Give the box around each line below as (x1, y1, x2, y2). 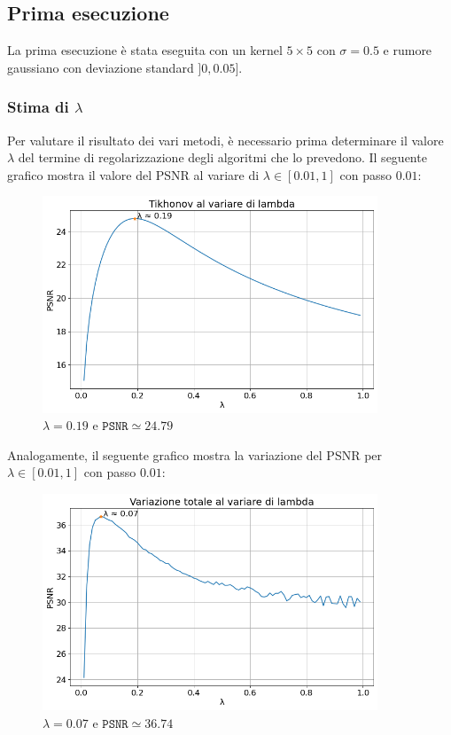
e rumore (383, 41, 432, 59)
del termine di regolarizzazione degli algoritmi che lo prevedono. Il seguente (18, 148, 427, 167)
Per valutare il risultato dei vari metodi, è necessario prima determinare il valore (7, 130, 444, 149)
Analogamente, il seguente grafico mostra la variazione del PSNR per (7, 445, 383, 464)
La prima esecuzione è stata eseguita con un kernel (7, 41, 283, 59)
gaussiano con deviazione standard (7, 58, 194, 76)
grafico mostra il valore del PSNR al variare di (7, 165, 260, 184)
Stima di (7, 96, 69, 118)
